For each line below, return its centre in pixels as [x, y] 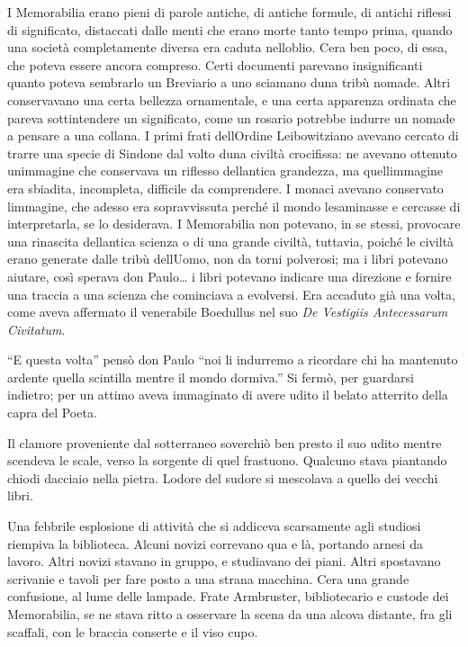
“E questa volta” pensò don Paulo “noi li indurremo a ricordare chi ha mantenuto [233, 359]
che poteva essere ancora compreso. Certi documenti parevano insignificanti [215, 64]
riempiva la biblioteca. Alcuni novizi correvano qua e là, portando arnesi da [215, 543]
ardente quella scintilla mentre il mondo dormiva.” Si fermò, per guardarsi [211, 377]
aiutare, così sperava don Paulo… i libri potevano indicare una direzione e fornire [229, 276]
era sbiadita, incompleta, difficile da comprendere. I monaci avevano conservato [225, 188]
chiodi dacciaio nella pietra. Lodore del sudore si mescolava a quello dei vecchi [223, 477]
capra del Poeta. [52, 413]
